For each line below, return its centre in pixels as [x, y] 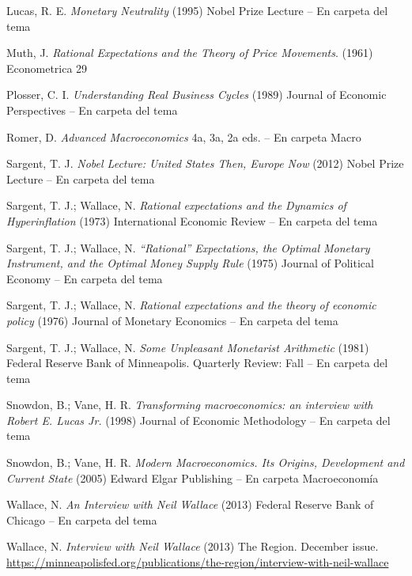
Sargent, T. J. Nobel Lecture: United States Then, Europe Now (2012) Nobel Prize [205, 163]
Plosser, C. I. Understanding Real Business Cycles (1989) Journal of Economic [197, 95]
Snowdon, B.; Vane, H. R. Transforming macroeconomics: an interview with [190, 405]
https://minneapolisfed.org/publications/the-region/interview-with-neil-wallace [198, 562]
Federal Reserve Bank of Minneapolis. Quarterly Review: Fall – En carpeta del [197, 363]
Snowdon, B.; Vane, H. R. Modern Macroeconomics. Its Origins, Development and [206, 462]
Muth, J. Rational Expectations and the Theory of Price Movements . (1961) [190, 53]
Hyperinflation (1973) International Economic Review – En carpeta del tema [192, 220]
